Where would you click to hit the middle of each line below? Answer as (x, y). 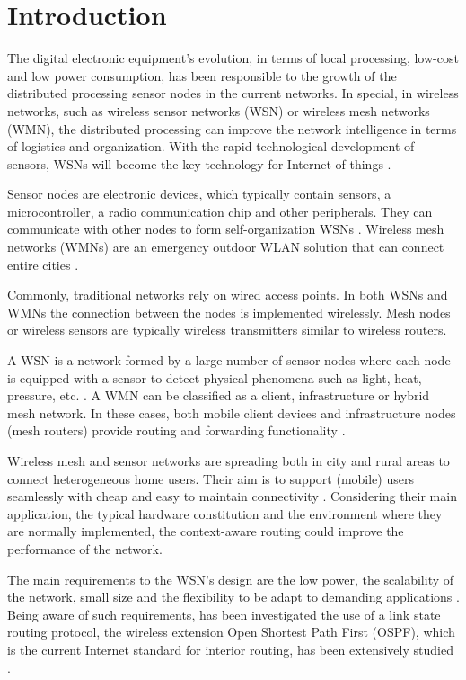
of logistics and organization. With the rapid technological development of (211, 146)
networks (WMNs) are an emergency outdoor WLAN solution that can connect (226, 247)
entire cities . (43, 264)
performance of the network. (85, 548)
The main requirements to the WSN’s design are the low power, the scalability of (231, 579)
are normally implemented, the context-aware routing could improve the (206, 531)
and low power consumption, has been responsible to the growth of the (202, 75)
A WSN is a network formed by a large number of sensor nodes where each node (229, 360)
